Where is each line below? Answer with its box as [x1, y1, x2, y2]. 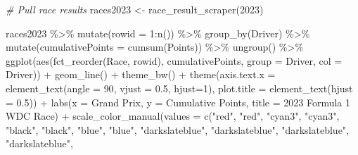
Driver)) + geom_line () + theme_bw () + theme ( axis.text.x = [6, 67, 276, 82]
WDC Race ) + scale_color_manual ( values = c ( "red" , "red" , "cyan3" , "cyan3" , [6, 108, 340, 123]
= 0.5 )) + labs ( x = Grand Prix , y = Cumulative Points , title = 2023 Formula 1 [6, 94, 350, 109]
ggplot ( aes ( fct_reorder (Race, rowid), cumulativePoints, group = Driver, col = [6, 53, 343, 68]
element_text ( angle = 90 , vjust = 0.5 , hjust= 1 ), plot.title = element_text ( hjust [6, 80, 353, 95]
